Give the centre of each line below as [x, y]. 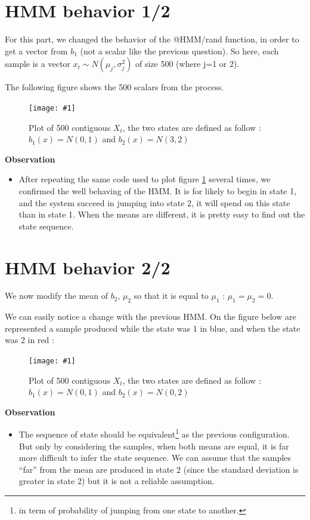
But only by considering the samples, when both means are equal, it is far [154, 446]
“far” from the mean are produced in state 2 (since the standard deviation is [159, 469]
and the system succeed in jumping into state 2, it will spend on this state [154, 202]
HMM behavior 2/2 [88, 267]
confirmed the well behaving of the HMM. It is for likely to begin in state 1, [158, 190]
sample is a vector [38, 64]
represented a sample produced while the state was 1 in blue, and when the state [153, 328]
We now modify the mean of [57, 296]
